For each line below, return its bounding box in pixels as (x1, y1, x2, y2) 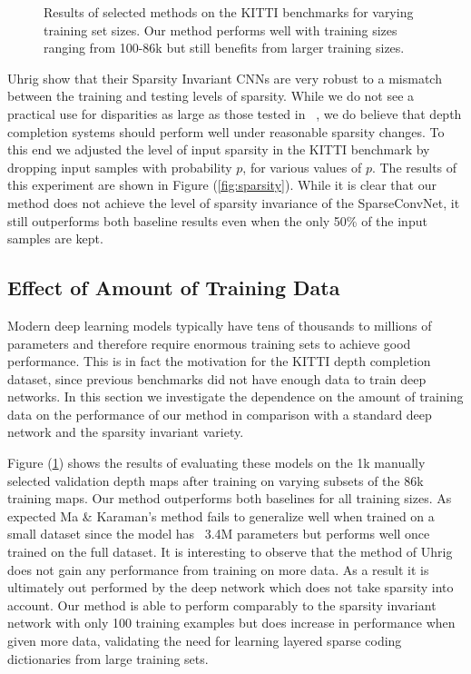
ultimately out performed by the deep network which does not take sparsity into (7, 578, 454, 597)
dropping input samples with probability (7, 157, 232, 176)
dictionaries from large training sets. (7, 649, 209, 668)
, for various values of (242, 157, 362, 176)
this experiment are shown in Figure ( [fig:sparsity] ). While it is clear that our (7, 175, 437, 194)
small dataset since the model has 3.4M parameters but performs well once (7, 524, 430, 543)
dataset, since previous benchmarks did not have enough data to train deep (7, 369, 427, 388)
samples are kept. (7, 229, 103, 248)
